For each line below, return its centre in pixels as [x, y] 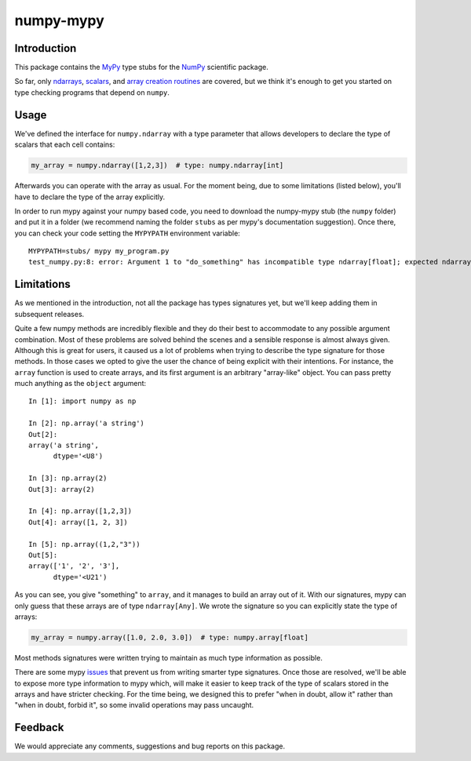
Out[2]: [43, 434]
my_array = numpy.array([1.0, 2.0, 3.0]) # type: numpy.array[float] [170, 637]
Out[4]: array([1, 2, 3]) [78, 522]
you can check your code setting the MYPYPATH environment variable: [128, 233]
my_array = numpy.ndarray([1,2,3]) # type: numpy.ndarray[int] [157, 166]
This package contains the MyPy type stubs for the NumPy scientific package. [141, 67]
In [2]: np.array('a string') [87, 423]
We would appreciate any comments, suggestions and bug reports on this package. [150, 746]
